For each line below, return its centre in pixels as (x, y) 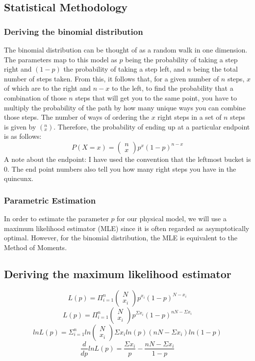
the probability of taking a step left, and (124, 69)
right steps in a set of (190, 117)
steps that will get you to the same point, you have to (156, 97)
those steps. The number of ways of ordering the (76, 117)
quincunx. (19, 178)
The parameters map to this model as (61, 59)
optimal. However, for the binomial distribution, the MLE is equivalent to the (121, 238)
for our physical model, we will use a (172, 218)
